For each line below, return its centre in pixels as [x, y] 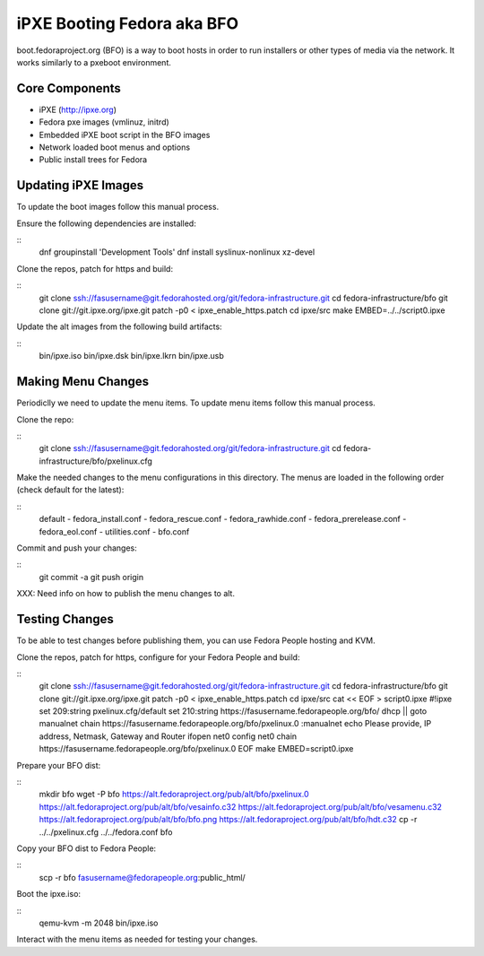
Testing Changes [65, 619]
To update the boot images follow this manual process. [118, 207]
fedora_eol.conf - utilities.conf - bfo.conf [114, 531]
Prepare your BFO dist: [59, 765]
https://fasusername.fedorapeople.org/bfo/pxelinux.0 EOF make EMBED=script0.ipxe [196, 749]
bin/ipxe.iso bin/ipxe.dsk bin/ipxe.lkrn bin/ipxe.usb [131, 356]
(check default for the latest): [70, 490]
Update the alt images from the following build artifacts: [120, 326]
